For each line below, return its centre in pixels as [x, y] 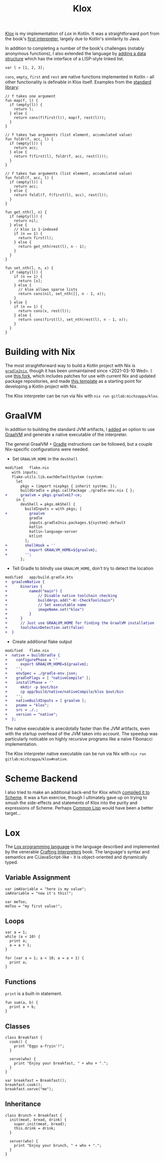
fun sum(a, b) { [22, 1003]
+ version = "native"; [31, 715]
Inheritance [23, 1104]
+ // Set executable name [46, 605]
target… [13, 813]
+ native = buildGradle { [33, 655]
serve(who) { [23, 1059]
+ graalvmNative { [25, 582]
